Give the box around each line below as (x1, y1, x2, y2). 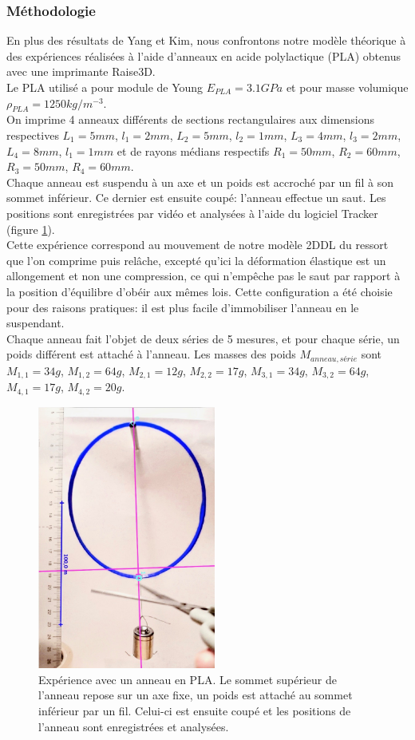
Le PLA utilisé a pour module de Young (6, 79, 204, 95)
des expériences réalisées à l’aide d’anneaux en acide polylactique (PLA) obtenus (6, 47, 401, 64)
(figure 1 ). (6, 220, 55, 237)
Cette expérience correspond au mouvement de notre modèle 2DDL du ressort (6, 236, 389, 253)
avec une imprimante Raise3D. (6, 63, 156, 80)
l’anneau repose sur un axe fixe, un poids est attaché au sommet (38, 687, 353, 703)
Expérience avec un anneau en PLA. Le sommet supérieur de (38, 671, 337, 687)
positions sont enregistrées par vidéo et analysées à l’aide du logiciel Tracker (6, 204, 378, 221)
